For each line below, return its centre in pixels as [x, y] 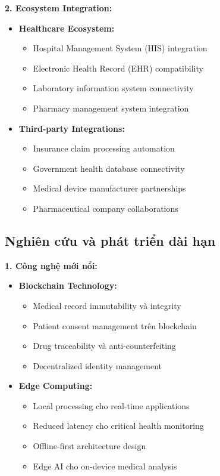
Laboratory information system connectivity [113, 88]
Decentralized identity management [98, 365]
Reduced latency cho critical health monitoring [118, 426]
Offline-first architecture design [89, 446]
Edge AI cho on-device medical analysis [105, 466]
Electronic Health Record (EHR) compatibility [118, 68]
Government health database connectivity [109, 168]
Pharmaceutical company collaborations [106, 208]
